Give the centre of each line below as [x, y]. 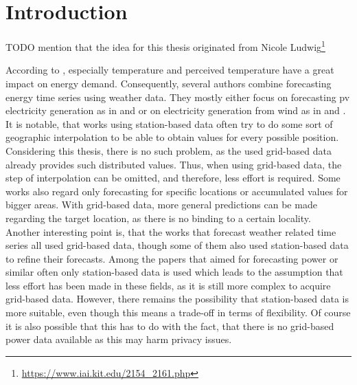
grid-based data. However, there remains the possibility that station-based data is [177, 299]
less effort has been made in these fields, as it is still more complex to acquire [168, 285]
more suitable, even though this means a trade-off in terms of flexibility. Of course [178, 312]
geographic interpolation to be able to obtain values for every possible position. [172, 137]
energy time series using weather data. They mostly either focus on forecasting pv [178, 97]
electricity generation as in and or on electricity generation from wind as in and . [176, 110]
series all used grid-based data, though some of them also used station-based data [177, 245]
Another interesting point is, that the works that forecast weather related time [171, 231]
